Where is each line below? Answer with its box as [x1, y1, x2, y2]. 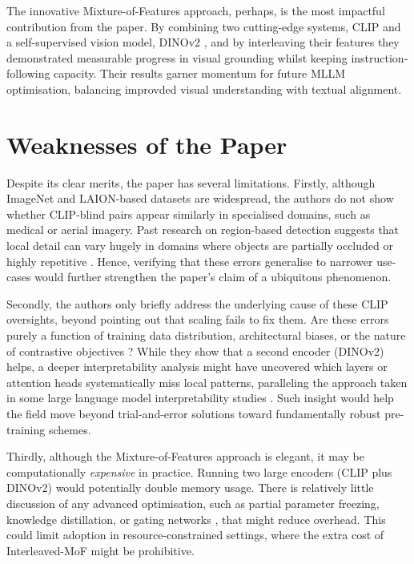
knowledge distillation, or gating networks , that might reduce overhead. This [6, 510, 386, 527]
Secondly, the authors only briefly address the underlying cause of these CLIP [6, 295, 388, 312]
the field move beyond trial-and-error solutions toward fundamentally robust [6, 405, 381, 421]
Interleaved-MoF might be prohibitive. [6, 542, 195, 558]
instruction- [351, 49, 408, 66]
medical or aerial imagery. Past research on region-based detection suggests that [6, 221, 400, 238]
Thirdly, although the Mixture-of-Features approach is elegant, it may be [6, 448, 364, 465]
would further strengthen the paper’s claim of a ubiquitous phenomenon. [34, 268, 392, 285]
